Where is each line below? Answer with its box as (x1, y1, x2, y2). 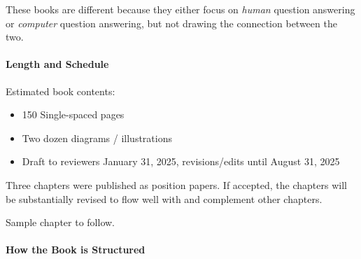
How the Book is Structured (6, 242, 146, 257)
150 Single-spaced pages (22, 107, 125, 122)
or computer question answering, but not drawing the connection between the (6, 15, 337, 30)
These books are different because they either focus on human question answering (6, 2, 355, 16)
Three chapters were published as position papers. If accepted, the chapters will (6, 177, 347, 192)
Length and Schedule (6, 57, 109, 71)
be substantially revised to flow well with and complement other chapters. (6, 191, 323, 206)
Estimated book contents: (6, 83, 115, 98)
